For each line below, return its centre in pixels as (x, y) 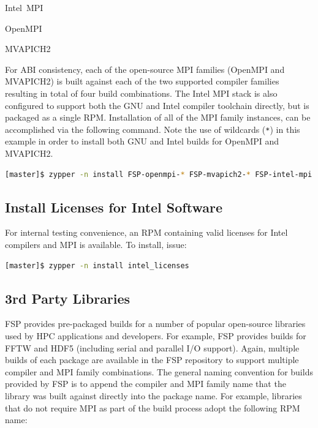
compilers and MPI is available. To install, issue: (96, 244)
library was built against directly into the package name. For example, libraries (153, 395)
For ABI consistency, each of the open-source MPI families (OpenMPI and (145, 69)
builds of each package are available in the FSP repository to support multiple (152, 360)
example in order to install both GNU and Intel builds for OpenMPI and (142, 141)
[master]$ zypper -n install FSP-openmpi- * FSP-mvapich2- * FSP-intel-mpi (159, 174)
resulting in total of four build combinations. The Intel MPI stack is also (141, 93)
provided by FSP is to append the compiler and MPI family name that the (146, 384)
